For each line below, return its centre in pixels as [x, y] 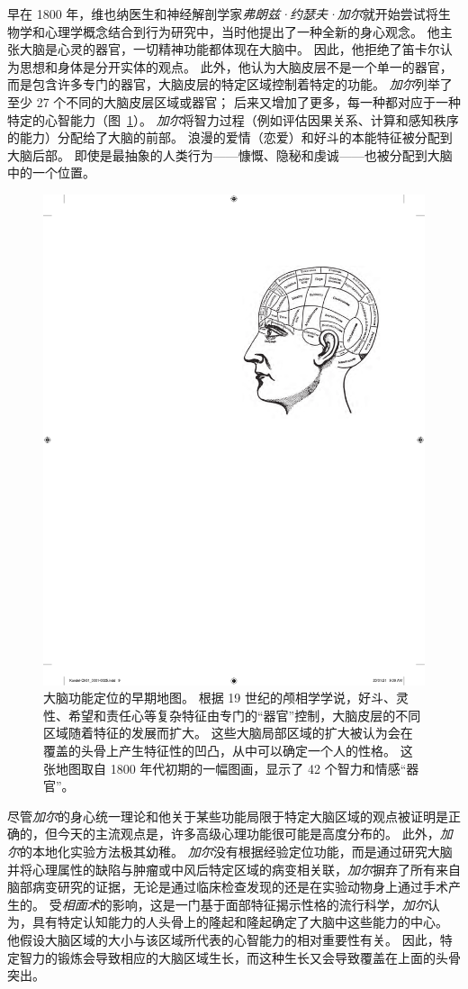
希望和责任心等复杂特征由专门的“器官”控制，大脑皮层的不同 [244, 715]
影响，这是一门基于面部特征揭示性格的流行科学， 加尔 [270, 904]
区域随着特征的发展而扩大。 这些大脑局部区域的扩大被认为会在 [228, 733]
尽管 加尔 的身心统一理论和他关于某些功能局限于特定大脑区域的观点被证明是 [228, 816]
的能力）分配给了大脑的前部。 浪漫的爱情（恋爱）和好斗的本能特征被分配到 [230, 137]
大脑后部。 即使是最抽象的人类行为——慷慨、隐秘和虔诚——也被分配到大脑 [230, 154]
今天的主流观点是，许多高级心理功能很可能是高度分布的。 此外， [248, 834]
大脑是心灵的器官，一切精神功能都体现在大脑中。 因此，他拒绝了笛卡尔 [229, 49]
